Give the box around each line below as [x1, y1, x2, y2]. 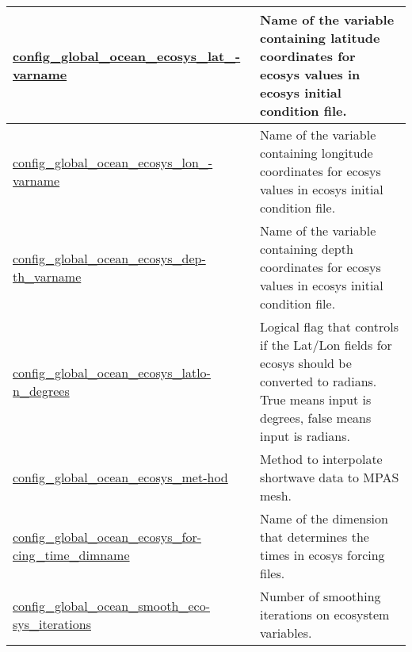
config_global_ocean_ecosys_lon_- [13, 152, 213, 171]
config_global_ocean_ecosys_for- [13, 527, 202, 546]
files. [259, 564, 285, 582]
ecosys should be [259, 354, 352, 372]
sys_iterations [13, 614, 91, 633]
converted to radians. [259, 372, 377, 390]
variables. [259, 623, 312, 642]
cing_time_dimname [13, 546, 130, 564]
